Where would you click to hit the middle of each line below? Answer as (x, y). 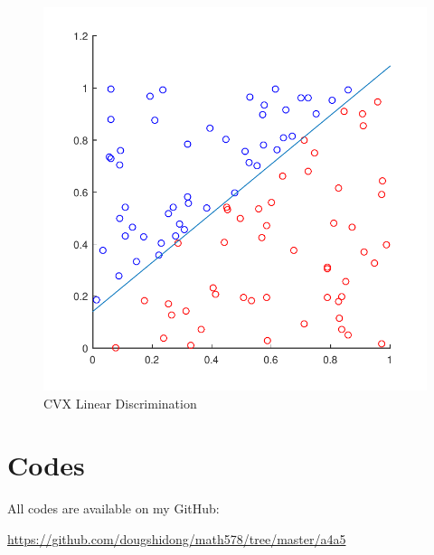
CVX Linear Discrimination (120, 403)
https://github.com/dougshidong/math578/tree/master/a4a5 (177, 538)
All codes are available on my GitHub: (113, 508)
